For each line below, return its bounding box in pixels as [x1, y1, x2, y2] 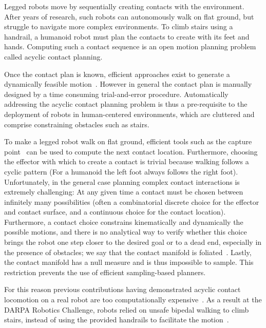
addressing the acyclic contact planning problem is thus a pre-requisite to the [4, 99, 248, 109]
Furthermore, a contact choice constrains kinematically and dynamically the [4, 216, 243, 227]
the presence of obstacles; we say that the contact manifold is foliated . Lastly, [4, 246, 252, 257]
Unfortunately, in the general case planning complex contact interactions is [4, 176, 240, 187]
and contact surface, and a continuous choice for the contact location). [4, 206, 226, 217]
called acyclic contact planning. [4, 51, 103, 62]
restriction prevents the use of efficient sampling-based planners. [4, 266, 206, 277]
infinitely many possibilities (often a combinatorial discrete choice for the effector [4, 196, 259, 207]
